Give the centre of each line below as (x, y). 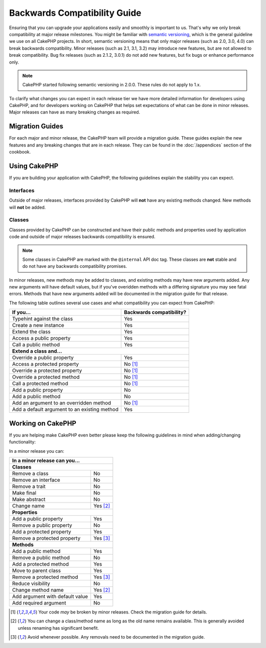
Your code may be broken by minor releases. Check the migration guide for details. (123, 612)
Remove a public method (41, 557)
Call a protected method (40, 384)
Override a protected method (46, 377)
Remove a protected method (45, 577)
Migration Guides (36, 126)
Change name (28, 505)
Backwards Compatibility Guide (75, 13)
